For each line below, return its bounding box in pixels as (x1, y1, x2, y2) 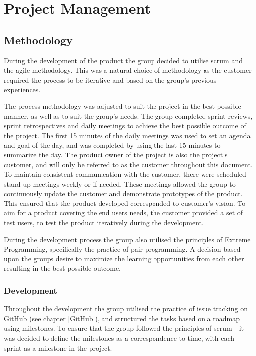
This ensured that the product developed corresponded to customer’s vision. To (4, 198, 246, 208)
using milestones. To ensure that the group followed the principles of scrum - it (4, 323, 244, 333)
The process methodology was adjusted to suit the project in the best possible (4, 101, 241, 111)
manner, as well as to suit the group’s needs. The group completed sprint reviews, (4, 110, 253, 121)
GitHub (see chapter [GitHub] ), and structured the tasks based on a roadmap (4, 313, 240, 323)
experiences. (4, 84, 41, 95)
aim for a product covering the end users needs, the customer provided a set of (4, 207, 243, 218)
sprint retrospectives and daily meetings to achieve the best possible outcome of (4, 120, 246, 131)
